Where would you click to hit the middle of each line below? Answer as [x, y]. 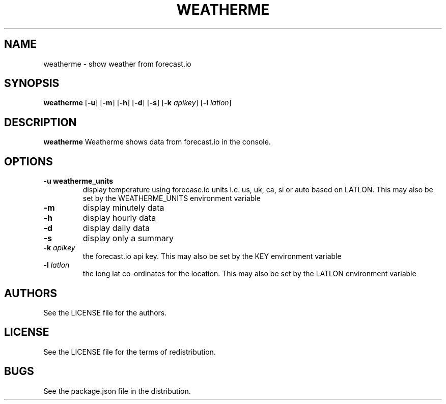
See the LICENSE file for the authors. [105, 312]
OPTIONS [29, 161]
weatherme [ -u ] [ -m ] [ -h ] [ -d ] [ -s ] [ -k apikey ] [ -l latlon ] [137, 103]
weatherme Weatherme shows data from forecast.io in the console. [157, 142]
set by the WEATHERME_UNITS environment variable [172, 198]
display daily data [116, 228]
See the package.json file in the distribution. [117, 391]
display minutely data [123, 208]
